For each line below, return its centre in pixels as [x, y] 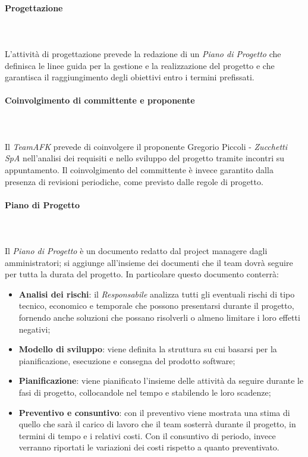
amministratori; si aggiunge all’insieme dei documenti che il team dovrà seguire [149, 262]
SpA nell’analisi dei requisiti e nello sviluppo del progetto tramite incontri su [145, 158]
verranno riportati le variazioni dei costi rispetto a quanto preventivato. [149, 447]
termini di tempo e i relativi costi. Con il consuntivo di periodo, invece [147, 435]
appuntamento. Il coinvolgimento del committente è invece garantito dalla [139, 169]
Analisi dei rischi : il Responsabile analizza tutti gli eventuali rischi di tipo [157, 294]
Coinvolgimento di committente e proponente [100, 100]
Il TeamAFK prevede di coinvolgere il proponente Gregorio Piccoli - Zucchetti [146, 146]
